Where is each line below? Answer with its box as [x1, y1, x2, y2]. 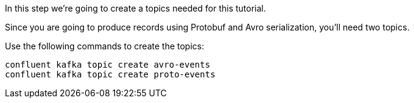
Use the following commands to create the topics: [5, 41, 205, 51]
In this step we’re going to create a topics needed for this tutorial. [5, 3, 266, 13]
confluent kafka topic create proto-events [5, 69, 216, 79]
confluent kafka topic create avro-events [5, 60, 211, 69]
